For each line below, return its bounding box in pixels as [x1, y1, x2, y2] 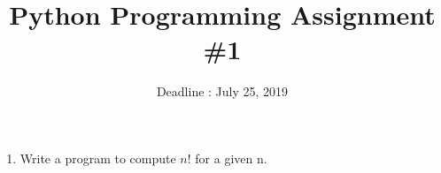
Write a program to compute [19, 148, 176, 167]
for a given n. [195, 148, 267, 167]
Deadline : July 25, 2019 [156, 82, 289, 101]
